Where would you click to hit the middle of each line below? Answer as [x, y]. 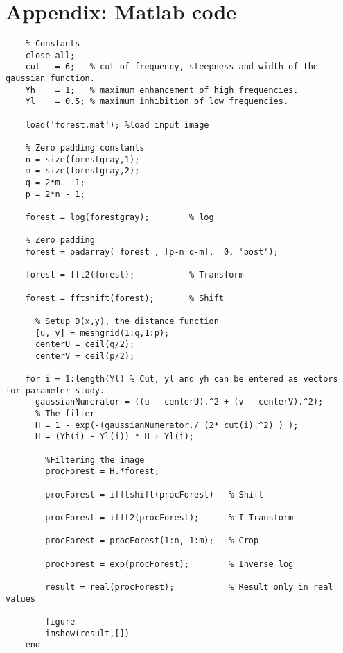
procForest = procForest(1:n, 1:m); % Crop [152, 541]
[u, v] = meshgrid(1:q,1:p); [102, 333]
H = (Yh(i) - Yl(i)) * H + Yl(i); [115, 437]
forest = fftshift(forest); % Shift [124, 298]
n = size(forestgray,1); [82, 159]
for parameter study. [55, 390]
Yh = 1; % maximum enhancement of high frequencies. [162, 90]
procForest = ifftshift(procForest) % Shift [155, 494]
